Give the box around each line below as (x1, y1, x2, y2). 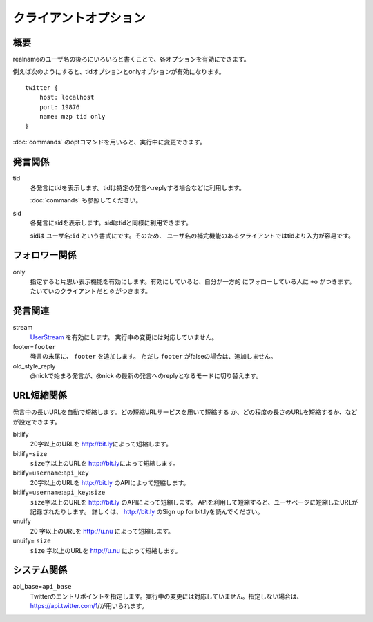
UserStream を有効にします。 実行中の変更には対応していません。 (30, 332, 218, 341)
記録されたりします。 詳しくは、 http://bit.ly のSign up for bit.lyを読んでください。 (30, 508, 264, 516)
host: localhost (39, 93, 95, 102)
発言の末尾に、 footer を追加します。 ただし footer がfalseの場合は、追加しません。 (30, 352, 277, 361)
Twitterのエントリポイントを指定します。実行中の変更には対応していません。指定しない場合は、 (30, 592, 303, 601)
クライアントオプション (12, 10, 146, 26)
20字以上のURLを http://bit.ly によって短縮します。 (30, 440, 173, 449)
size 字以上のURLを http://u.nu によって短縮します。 (30, 546, 182, 554)
